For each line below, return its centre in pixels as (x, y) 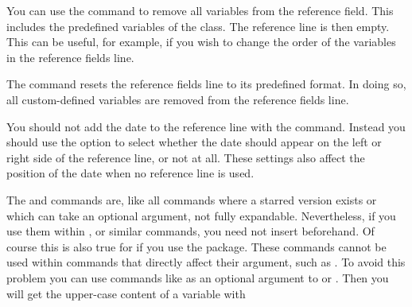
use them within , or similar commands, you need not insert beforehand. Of (190, 231)
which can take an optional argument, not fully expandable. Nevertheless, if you (201, 215)
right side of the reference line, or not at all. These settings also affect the (186, 157)
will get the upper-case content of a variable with (126, 293)
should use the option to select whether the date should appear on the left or (194, 142)
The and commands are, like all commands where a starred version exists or (192, 199)
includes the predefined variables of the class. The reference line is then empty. (198, 26)
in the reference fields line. (70, 57)
